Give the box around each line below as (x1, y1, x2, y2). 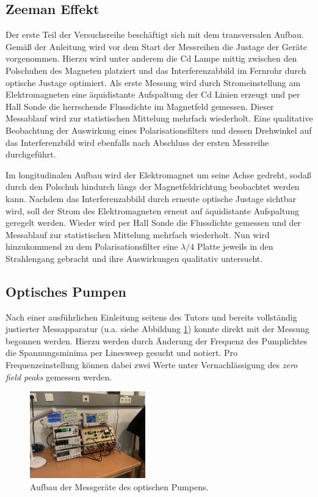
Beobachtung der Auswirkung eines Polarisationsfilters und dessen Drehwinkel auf (5, 123, 312, 136)
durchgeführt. (5, 148, 56, 161)
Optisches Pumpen (5, 281, 126, 300)
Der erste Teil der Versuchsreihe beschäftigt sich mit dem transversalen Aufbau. (5, 28, 304, 41)
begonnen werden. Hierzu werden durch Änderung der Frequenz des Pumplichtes (5, 334, 308, 347)
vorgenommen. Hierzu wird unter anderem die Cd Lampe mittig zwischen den (5, 52, 297, 65)
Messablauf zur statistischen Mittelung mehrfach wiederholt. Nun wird (5, 228, 270, 241)
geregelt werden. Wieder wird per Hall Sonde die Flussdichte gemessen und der (5, 216, 302, 229)
